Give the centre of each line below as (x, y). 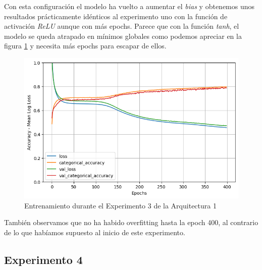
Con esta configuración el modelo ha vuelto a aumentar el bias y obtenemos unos (129, 6)
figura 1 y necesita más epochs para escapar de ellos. (85, 46)
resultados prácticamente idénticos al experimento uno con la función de (116, 16)
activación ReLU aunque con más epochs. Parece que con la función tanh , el (122, 26)
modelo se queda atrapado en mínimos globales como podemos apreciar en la (123, 36)
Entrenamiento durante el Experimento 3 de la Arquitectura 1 (120, 205)
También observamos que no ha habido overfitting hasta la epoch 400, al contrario (131, 222)
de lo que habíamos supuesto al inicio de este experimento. (95, 232)
